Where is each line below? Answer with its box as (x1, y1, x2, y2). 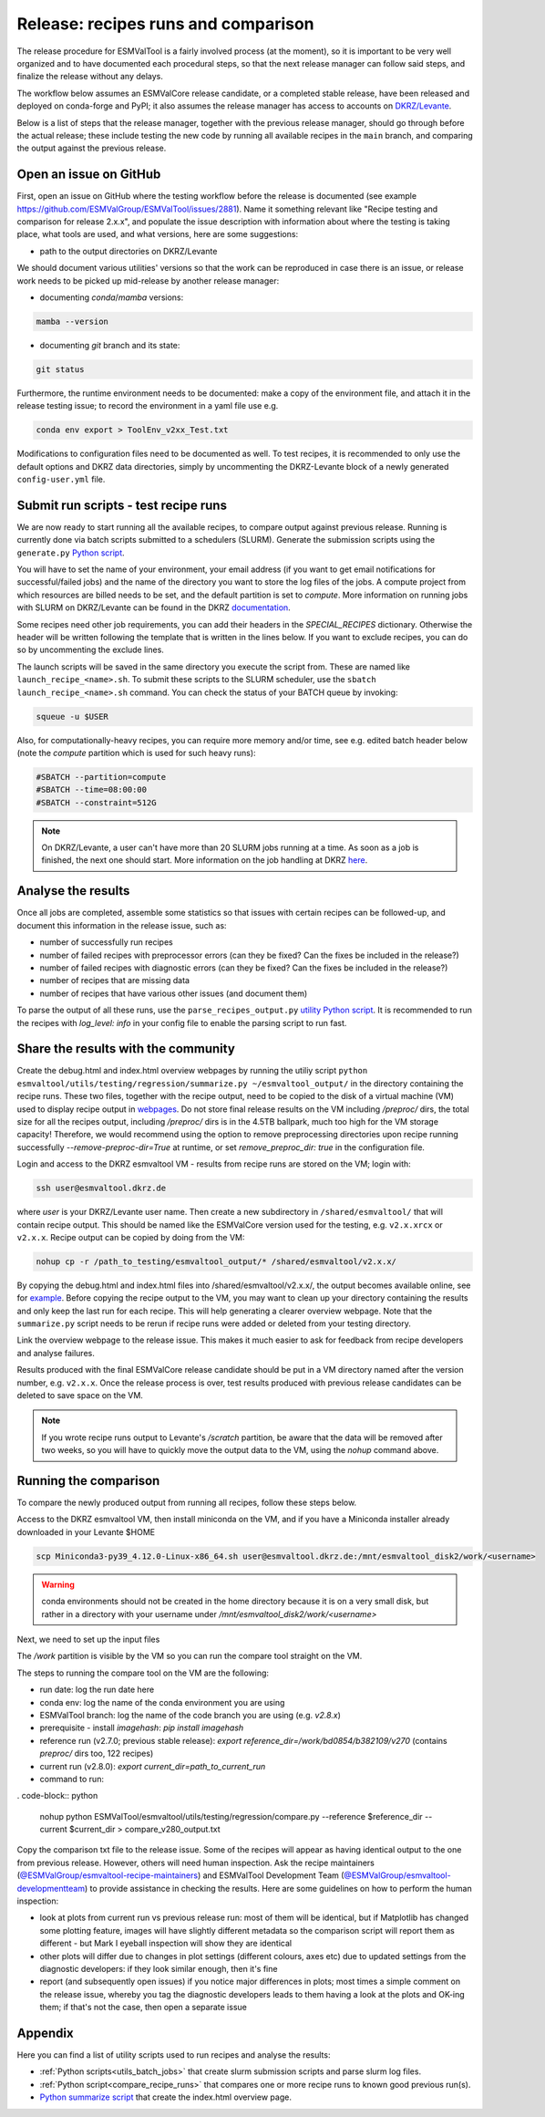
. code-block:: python (16, 1790, 98, 1801)
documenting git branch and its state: (39, 339, 180, 350)
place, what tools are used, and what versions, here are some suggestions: (16, 229, 299, 240)
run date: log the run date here (39, 1684, 155, 1696)
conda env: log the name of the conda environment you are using (39, 1697, 285, 1707)
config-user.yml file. (16, 474, 106, 484)
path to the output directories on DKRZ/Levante (39, 245, 218, 256)
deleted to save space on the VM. (16, 1390, 143, 1400)
